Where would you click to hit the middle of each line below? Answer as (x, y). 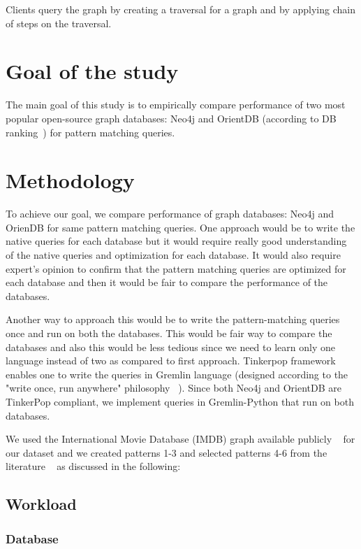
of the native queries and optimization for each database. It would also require (173, 255)
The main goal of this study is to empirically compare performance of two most (176, 105)
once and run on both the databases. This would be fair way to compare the (169, 333)
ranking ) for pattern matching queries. (90, 132)
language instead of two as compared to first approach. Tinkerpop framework (171, 361)
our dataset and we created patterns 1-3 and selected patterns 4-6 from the (167, 452)
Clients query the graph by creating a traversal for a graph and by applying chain (180, 9)
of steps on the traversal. (59, 23)
